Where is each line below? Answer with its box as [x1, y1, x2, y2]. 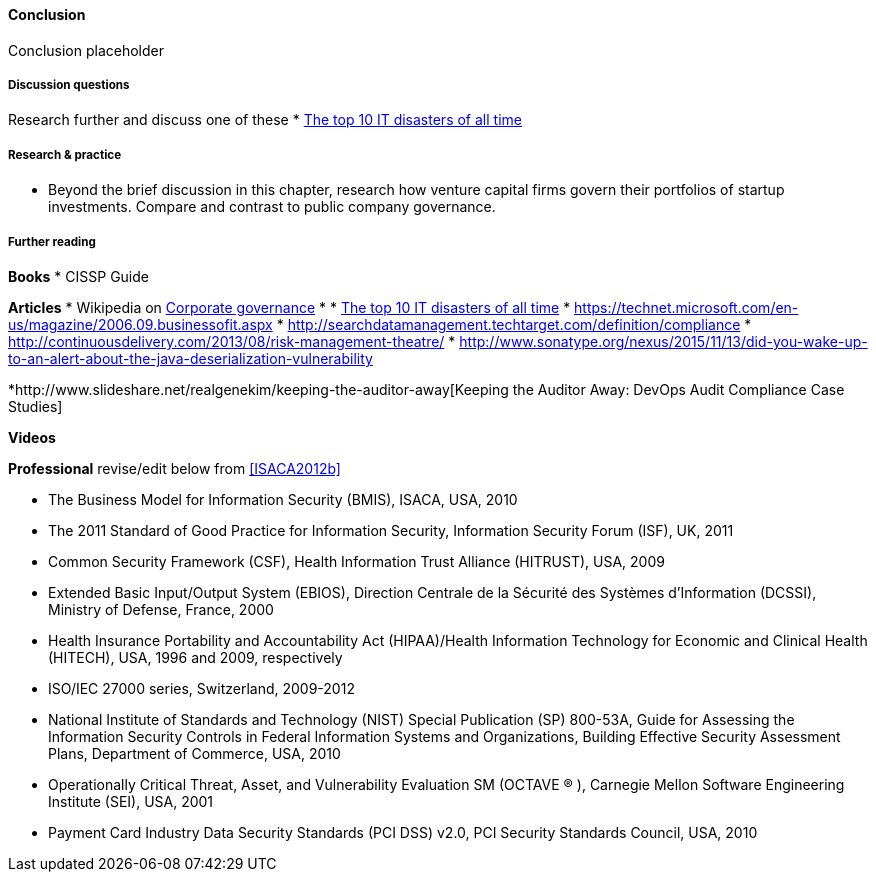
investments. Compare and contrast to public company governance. [48, 198, 496, 216]
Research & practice [8, 147, 122, 162]
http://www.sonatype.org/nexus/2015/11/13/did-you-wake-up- [459, 332, 868, 350]
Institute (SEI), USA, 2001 [48, 792, 214, 810]
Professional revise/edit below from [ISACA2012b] [8, 459, 341, 477]
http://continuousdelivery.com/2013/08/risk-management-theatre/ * [8, 332, 456, 350]
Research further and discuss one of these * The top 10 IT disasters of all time [8, 111, 522, 129]
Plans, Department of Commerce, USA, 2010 [48, 744, 341, 762]
